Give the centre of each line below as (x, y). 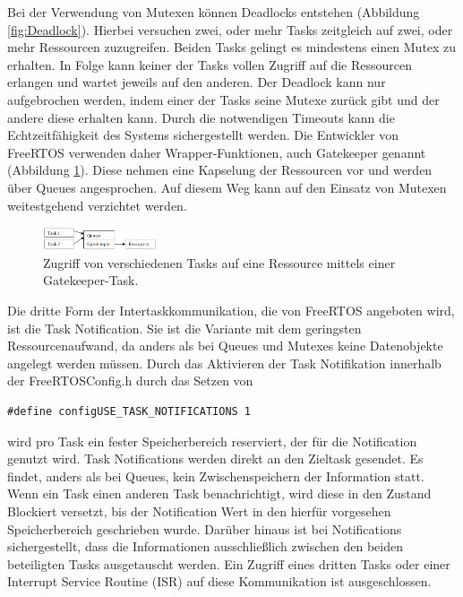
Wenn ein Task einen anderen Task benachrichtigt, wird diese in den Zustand (219, 493)
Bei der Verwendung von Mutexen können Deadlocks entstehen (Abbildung (214, 12)
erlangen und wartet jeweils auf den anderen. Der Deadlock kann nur (197, 82)
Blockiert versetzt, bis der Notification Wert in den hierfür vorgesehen (199, 510)
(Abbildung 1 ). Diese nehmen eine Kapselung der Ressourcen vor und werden (220, 170)
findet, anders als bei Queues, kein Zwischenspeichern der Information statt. (216, 476)
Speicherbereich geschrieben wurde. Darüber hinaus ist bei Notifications (205, 528)
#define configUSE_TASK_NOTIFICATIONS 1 (129, 411)
